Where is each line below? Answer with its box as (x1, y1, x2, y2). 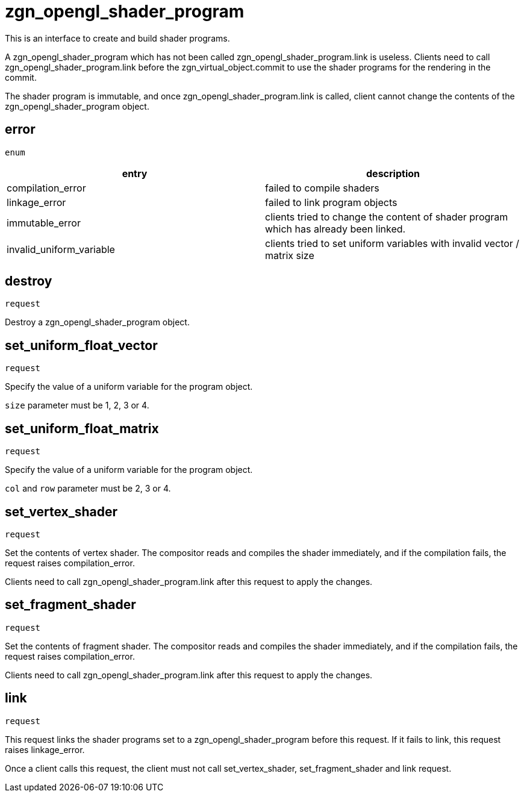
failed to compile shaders (265, 181, 379, 194)
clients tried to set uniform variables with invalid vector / (265, 237, 520, 249)
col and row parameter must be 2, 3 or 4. (5, 483, 171, 494)
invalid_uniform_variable (7, 243, 115, 255)
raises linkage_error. (5, 744, 85, 755)
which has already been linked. (265, 222, 406, 235)
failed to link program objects (265, 196, 398, 208)
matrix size (265, 249, 314, 261)
